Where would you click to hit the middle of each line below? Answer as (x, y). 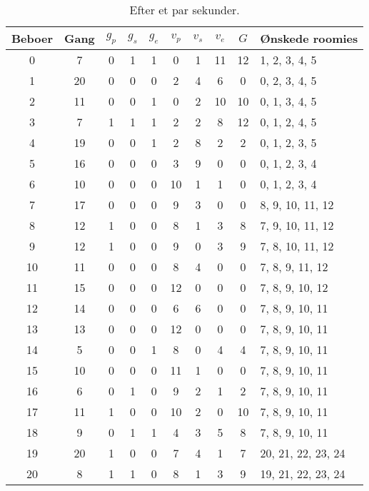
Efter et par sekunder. (184, 10)
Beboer (32, 38)
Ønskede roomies (309, 38)
